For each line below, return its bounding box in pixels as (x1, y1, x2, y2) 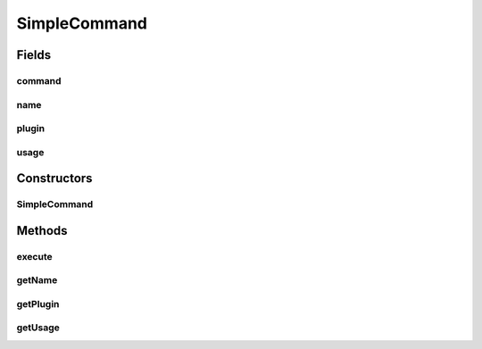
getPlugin (16, 297, 60, 310)
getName (16, 274, 58, 287)
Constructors (16, 170, 93, 187)
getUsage (16, 321, 60, 334)
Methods (16, 223, 68, 238)
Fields (16, 47, 52, 62)
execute (16, 250, 53, 262)
